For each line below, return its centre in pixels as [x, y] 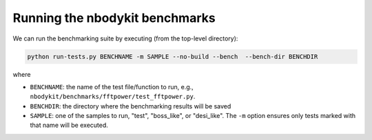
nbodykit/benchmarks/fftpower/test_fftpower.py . [113, 97]
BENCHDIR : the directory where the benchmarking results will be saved [131, 106]
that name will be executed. [69, 125]
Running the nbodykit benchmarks [114, 18]
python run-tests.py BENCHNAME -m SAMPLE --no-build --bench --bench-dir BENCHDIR [173, 56]
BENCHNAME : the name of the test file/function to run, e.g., [112, 86]
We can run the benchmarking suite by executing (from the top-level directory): [125, 38]
